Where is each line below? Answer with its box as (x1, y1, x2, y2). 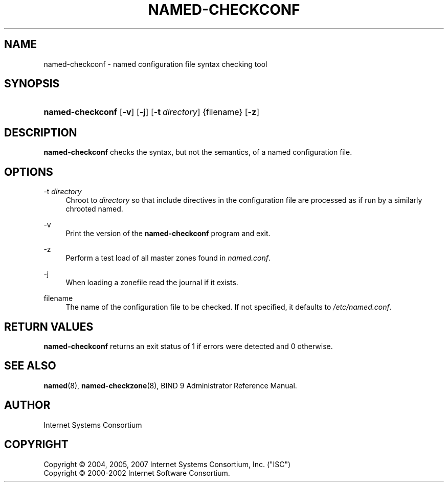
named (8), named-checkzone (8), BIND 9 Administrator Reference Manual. (43, 381, 297, 390)
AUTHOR (4, 399, 51, 412)
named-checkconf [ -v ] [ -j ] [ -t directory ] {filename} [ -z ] (43, 107, 260, 118)
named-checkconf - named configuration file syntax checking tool (43, 59, 267, 68)
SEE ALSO (4, 359, 56, 373)
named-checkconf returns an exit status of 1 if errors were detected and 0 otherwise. (43, 341, 333, 351)
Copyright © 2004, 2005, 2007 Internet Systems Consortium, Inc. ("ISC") (43, 459, 291, 469)
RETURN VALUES (4, 320, 94, 333)
